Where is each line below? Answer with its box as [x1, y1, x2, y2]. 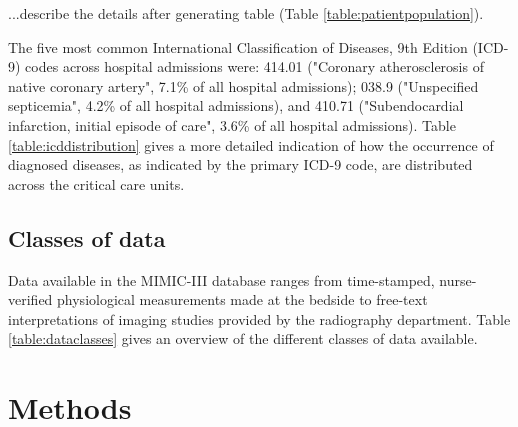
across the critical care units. [8, 173, 185, 194]
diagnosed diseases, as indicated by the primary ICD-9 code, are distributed [8, 154, 473, 175]
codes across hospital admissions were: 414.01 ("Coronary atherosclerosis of [25, 56, 484, 77]
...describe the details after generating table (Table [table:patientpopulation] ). [8, 3, 484, 23]
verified [8, 289, 53, 310]
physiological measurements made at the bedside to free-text [57, 289, 428, 310]
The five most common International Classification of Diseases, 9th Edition [8, 36, 468, 57]
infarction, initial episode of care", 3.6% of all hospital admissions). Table [8, 114, 456, 135]
